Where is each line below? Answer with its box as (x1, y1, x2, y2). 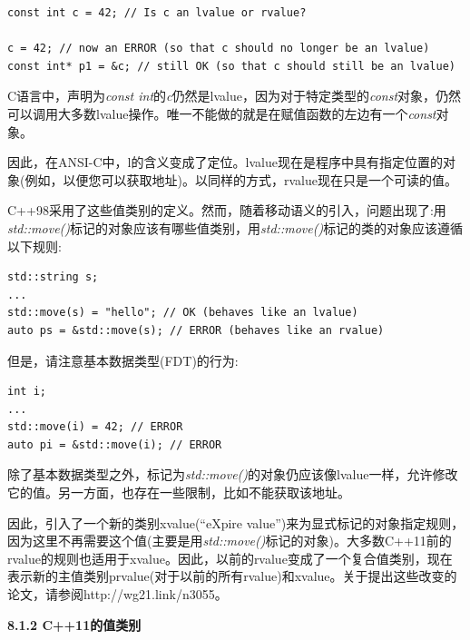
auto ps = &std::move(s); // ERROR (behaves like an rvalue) (7, 323, 385, 337)
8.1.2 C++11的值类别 (7, 615, 142, 634)
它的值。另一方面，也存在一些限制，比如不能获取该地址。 (7, 483, 350, 502)
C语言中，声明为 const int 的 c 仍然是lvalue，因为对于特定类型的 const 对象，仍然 (7, 86, 462, 105)
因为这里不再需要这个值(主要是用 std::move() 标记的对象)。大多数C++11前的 (7, 531, 452, 550)
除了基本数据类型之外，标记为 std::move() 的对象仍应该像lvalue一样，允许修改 (7, 465, 458, 484)
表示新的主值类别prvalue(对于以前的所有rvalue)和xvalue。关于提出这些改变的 (7, 566, 457, 586)
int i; (7, 385, 46, 399)
